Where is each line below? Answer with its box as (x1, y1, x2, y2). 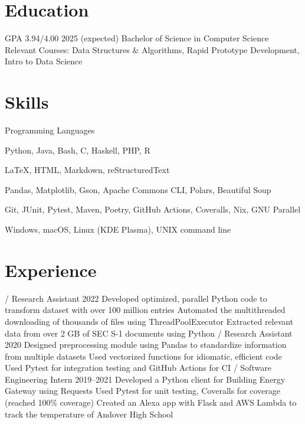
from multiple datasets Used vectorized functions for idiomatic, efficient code (5, 350, 282, 362)
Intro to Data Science (5, 55, 83, 67)
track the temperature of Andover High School (5, 407, 173, 420)
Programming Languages (5, 124, 95, 136)
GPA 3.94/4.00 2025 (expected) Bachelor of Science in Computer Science (5, 32, 269, 44)
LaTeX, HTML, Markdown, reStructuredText (5, 164, 170, 176)
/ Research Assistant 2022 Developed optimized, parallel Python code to (5, 292, 267, 304)
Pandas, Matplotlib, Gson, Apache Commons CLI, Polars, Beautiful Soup (5, 183, 271, 195)
